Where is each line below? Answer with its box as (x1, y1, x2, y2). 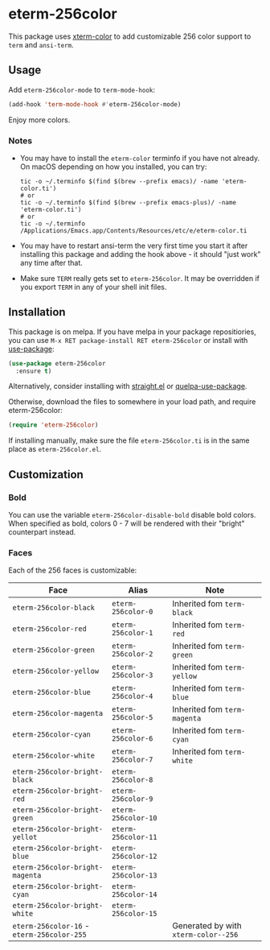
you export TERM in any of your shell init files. (19, 282, 167, 291)
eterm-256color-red (12, 625, 87, 634)
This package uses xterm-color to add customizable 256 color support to (8, 31, 252, 41)
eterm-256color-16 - (12, 920, 90, 931)
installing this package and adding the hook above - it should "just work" (19, 249, 261, 258)
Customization (8, 468, 84, 481)
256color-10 (111, 814, 157, 823)
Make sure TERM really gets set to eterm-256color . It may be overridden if (19, 273, 260, 283)
